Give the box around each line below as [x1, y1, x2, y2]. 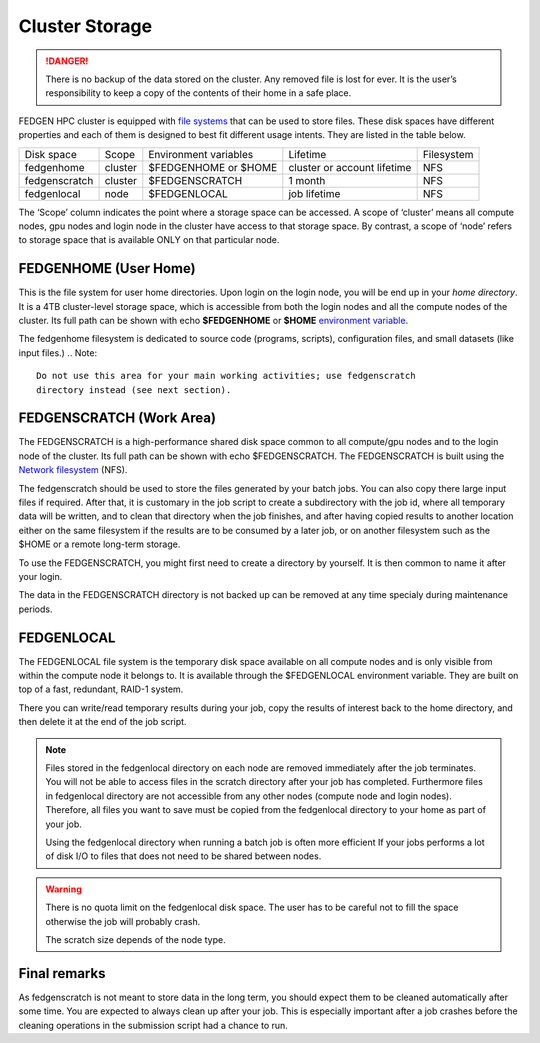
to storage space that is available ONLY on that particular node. [18, 234, 280, 246]
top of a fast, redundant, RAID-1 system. [18, 683, 184, 695]
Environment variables [148, 147, 254, 161]
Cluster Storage [18, 15, 153, 37]
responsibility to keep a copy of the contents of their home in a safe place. [45, 87, 352, 99]
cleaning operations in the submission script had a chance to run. [18, 1019, 289, 1031]
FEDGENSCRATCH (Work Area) [18, 410, 217, 427]
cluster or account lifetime [288, 160, 412, 174]
